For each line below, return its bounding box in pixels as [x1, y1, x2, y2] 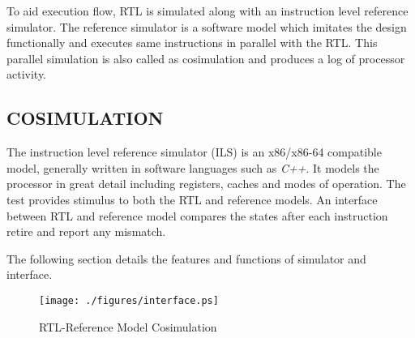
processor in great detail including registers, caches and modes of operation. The [6, 175, 406, 192]
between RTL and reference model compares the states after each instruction [6, 207, 388, 224]
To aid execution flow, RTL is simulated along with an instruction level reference [6, 2, 409, 19]
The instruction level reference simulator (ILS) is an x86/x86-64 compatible [6, 143, 382, 160]
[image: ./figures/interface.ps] [39, 294, 219, 306]
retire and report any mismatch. [6, 223, 166, 240]
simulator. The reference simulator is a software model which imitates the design [6, 18, 407, 35]
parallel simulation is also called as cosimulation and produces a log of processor [6, 49, 405, 66]
